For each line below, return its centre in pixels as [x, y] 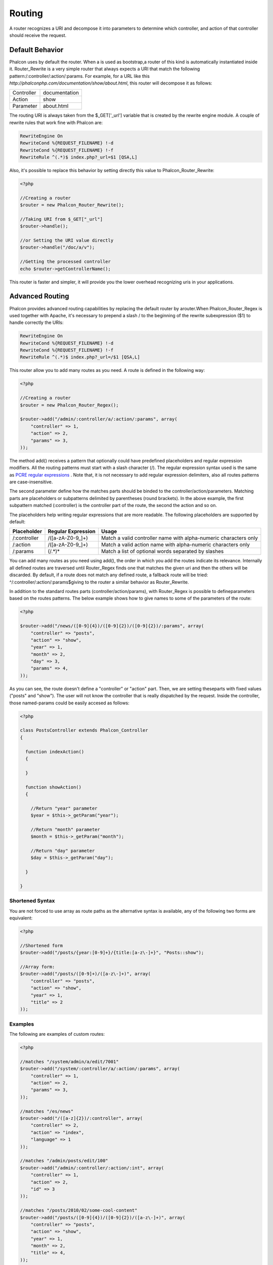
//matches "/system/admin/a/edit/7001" [69, 1062]
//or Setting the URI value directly [67, 241]
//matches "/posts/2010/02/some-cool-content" [79, 1210]
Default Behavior [36, 50]
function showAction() [54, 787]
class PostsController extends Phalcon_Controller [84, 730]
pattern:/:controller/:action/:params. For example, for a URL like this [80, 76]
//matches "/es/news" [47, 1111]
